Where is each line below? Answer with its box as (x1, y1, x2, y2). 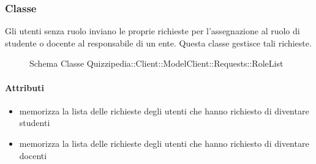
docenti (19, 149, 47, 162)
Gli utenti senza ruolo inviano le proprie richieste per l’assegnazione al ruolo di (5, 24, 300, 37)
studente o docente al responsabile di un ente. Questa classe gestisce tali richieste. (5, 36, 312, 49)
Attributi (5, 81, 44, 94)
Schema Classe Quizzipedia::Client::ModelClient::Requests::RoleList (29, 57, 284, 70)
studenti (19, 116, 50, 129)
